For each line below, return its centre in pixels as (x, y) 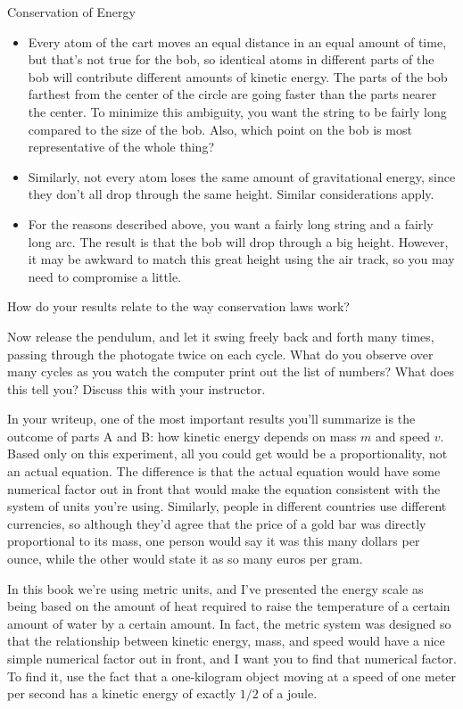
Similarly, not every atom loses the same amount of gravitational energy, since (242, 176)
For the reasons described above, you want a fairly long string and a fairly (231, 223)
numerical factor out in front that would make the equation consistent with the (224, 488)
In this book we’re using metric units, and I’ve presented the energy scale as (215, 588)
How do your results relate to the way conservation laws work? (178, 306)
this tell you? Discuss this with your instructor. (136, 388)
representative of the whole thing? (121, 147)
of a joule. (290, 693)
